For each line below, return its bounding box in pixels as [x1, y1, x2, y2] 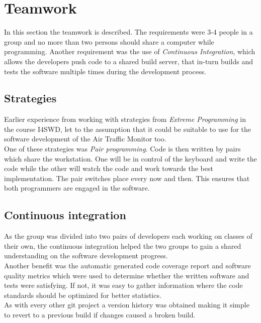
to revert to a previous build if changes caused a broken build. [4, 309, 196, 319]
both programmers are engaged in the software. [4, 183, 150, 193]
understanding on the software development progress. [4, 250, 168, 261]
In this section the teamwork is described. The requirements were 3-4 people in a [4, 27, 253, 37]
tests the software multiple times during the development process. [4, 66, 206, 76]
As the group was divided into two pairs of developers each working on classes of [4, 231, 252, 241]
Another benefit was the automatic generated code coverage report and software [4, 260, 251, 271]
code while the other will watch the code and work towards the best [4, 163, 213, 174]
